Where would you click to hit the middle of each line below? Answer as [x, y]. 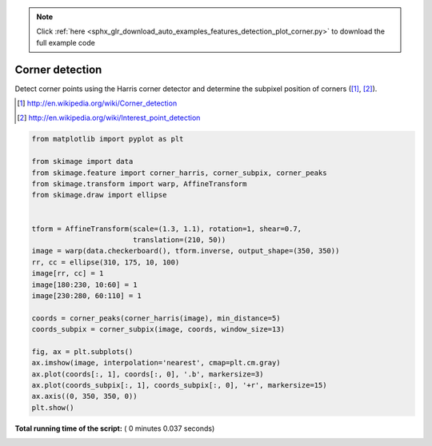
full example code [66, 42]
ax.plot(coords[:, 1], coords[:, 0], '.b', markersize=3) [148, 374]
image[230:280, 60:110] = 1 [86, 295]
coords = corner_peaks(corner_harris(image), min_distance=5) [156, 318]
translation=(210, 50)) [179, 239]
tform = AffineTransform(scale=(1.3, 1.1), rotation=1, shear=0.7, [167, 229]
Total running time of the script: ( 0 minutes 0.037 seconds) [115, 428]
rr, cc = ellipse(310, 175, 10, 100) [106, 262]
